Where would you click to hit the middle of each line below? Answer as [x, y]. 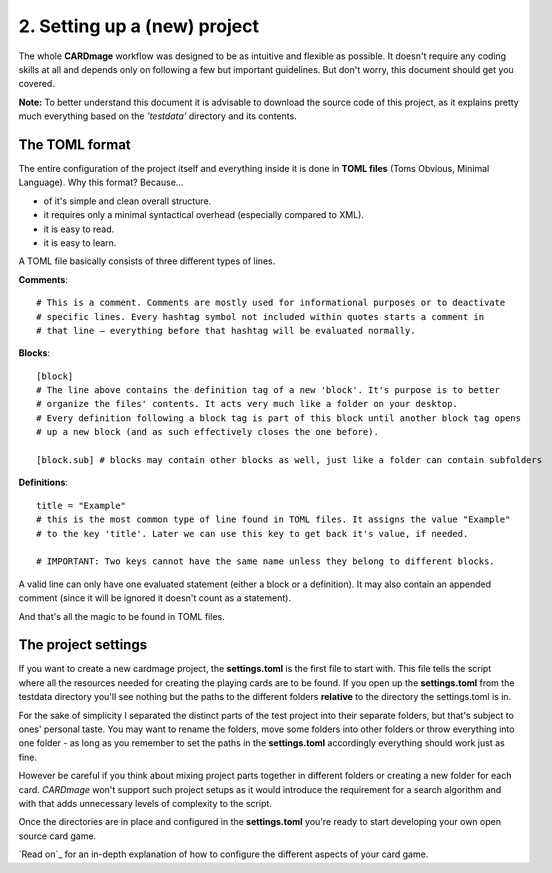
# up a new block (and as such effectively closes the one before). [207, 432]
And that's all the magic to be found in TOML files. [121, 616]
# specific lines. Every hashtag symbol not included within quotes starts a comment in [260, 316]
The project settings [83, 645]
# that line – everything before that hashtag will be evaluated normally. [226, 330]
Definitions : [43, 482]
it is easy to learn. [80, 242]
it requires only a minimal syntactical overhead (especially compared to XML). [204, 215]
